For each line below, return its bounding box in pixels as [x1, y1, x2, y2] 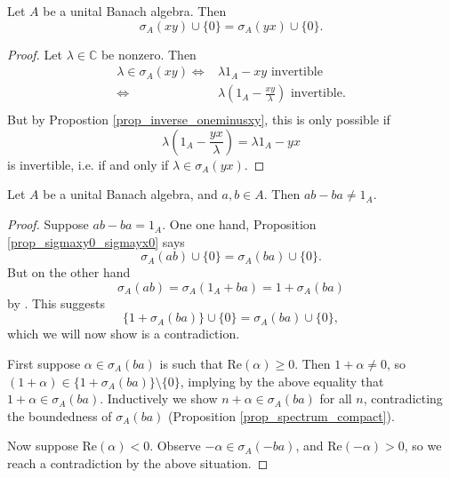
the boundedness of [7, 406, 112, 425]
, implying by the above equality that [180, 371, 384, 390]
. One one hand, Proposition [162, 215, 317, 234]
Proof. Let [7, 44, 62, 63]
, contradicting [363, 389, 443, 408]
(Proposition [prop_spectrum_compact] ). [167, 406, 395, 425]
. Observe [149, 436, 201, 455]
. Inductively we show [100, 389, 218, 408]
